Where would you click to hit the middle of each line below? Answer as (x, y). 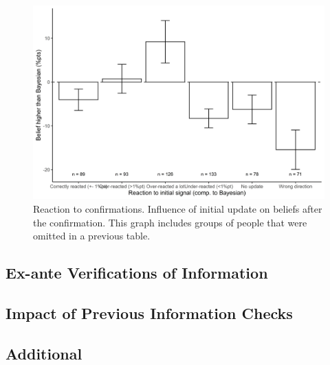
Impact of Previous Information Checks (149, 313)
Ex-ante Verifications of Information (137, 273)
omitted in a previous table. (92, 236)
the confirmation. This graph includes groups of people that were (170, 222)
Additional (44, 353)
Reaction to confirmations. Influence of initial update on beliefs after (178, 208)
